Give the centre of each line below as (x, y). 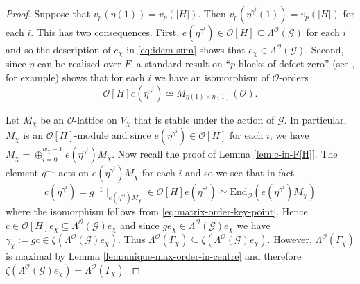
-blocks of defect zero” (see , (295, 64)
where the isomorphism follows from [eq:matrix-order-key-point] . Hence (157, 211)
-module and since (112, 135)
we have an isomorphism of (212, 77)
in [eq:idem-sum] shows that (186, 49)
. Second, (325, 49)
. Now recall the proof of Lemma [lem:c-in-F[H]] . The (225, 154)
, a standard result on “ (181, 64)
